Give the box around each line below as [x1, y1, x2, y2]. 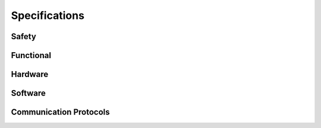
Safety [11, 31, 37, 41]
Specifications [11, 9, 84, 22]
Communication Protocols [11, 107, 110, 117]
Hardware [11, 69, 49, 79]
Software [11, 88, 46, 98]
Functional [11, 50, 52, 60]
